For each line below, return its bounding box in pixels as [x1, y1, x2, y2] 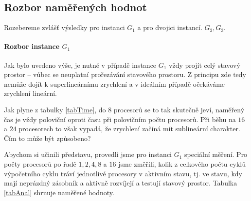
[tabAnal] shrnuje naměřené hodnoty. [4, 187, 114, 197]
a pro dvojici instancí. [137, 22, 202, 32]
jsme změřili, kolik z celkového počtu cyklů [118, 158, 246, 169]
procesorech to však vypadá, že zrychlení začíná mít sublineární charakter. [18, 124, 240, 134]
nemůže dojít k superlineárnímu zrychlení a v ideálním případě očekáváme [4, 78, 225, 89]
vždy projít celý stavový [169, 60, 240, 70]
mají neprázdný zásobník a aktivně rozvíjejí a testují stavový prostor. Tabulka [4, 178, 237, 188]
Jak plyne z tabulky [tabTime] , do [4, 104, 106, 114]
